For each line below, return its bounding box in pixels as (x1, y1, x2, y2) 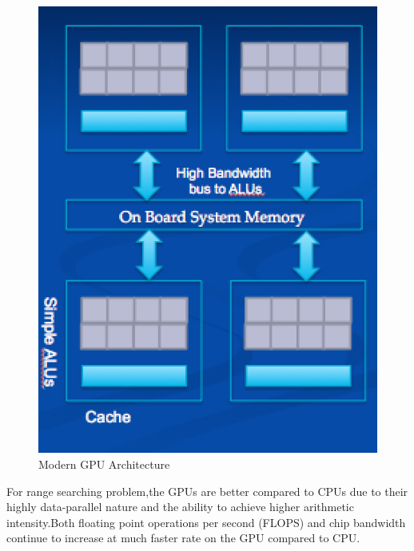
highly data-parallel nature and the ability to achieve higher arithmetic (6, 498, 354, 515)
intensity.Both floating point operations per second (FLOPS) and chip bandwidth (6, 513, 406, 530)
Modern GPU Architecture (38, 455, 170, 472)
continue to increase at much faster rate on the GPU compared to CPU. (6, 529, 360, 546)
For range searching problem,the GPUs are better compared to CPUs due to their (6, 482, 408, 499)
